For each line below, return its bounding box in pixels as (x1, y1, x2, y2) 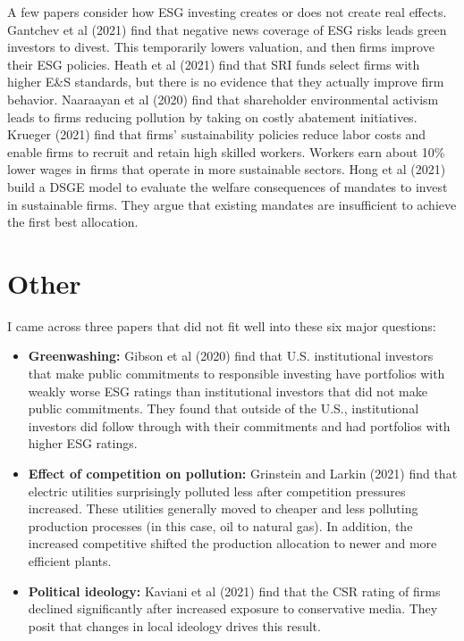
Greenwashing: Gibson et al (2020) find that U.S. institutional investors (28, 346, 434, 365)
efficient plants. (28, 551, 112, 570)
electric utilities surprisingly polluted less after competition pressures (28, 481, 406, 500)
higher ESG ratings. (28, 434, 138, 453)
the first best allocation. (7, 212, 139, 231)
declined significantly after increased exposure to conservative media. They (28, 599, 438, 618)
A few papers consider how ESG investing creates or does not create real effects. (7, 3, 447, 21)
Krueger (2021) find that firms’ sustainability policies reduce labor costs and (7, 125, 426, 144)
